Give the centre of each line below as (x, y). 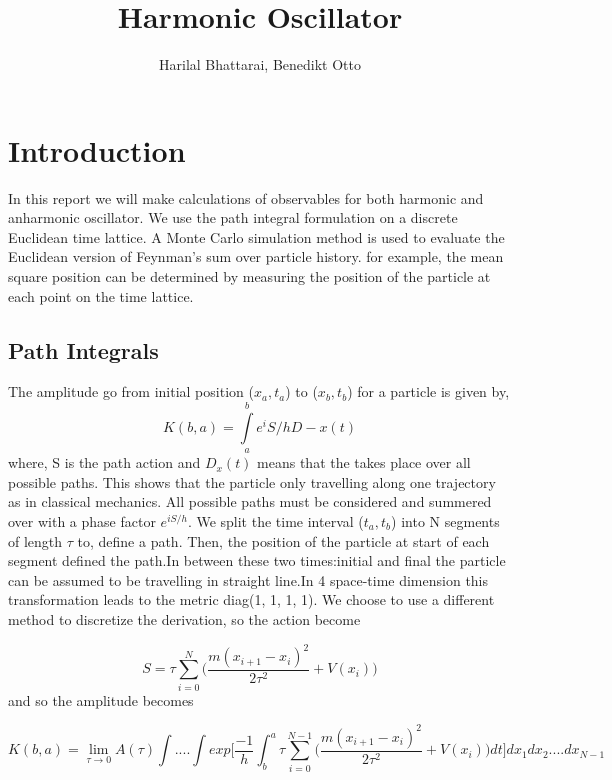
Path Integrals (83, 349)
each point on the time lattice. (101, 295)
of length (35, 540)
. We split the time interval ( (275, 520)
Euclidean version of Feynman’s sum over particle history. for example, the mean (256, 256)
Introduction (97, 149)
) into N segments (445, 520)
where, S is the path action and (104, 462)
